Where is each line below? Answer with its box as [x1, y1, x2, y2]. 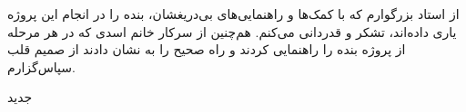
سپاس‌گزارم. [7, 57, 76, 76]
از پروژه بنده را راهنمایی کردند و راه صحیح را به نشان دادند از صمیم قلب [7, 40, 406, 59]
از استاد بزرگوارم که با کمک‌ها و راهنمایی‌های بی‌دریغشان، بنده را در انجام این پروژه [7, 5, 460, 23]
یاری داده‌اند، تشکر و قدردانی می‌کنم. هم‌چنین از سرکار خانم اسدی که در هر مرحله [7, 22, 457, 41]
